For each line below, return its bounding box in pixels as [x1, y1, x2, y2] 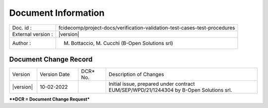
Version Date [40, 71, 70, 78]
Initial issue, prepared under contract [108, 80, 195, 87]
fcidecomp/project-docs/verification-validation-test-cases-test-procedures [58, 24, 235, 31]
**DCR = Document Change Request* [9, 96, 90, 102]
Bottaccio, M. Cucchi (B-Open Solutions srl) [70, 39, 173, 46]
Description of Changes [108, 71, 164, 78]
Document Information [9, 7, 105, 18]
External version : [12, 31, 53, 37]
